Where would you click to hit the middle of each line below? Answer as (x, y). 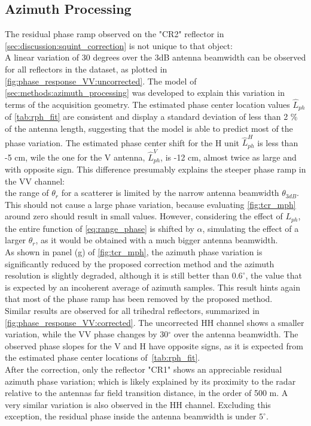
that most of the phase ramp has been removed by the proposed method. (139, 299)
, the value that (274, 275)
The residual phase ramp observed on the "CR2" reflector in (115, 34)
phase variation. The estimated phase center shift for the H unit (122, 142)
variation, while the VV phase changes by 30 (87, 334)
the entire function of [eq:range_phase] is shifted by (100, 228)
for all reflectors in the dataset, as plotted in (86, 69)
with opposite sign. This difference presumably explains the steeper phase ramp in (155, 169)
